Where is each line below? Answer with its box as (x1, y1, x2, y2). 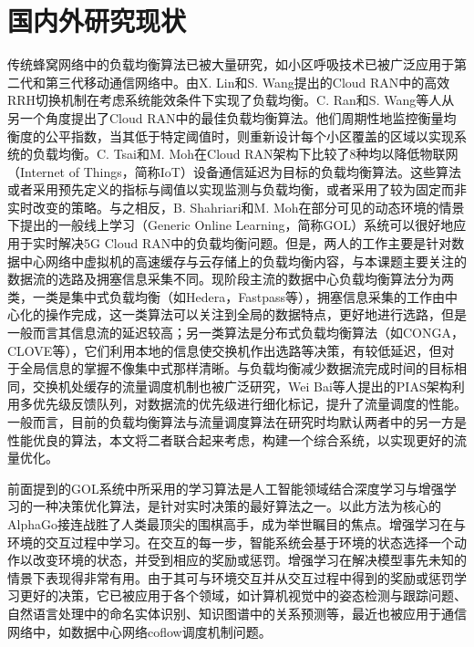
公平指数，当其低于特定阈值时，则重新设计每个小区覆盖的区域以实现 (45, 126, 454, 145)
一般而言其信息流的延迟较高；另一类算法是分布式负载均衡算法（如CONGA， (7, 323, 464, 342)
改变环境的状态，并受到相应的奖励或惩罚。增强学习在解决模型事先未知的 (32, 550, 467, 569)
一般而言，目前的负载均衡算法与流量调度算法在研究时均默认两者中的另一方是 (7, 412, 467, 431)
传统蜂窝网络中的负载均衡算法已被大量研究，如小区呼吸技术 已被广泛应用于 (7, 55, 454, 74)
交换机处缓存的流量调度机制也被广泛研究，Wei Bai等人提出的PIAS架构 (32, 376, 452, 395)
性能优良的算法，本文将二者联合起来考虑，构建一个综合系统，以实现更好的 (7, 430, 454, 449)
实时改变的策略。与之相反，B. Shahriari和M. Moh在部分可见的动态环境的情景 (7, 197, 465, 216)
